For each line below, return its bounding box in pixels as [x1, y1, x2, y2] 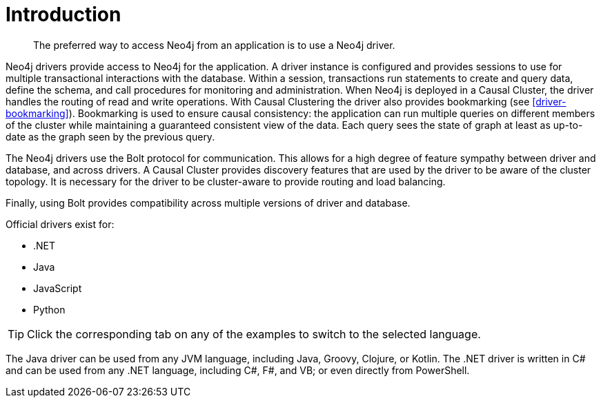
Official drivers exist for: [6, 218, 115, 230]
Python [33, 303, 66, 316]
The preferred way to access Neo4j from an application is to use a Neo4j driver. [33, 39, 395, 51]
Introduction [6, 3, 121, 26]
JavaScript [33, 282, 82, 294]
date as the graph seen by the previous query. [6, 130, 215, 143]
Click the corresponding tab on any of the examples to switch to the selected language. [27, 327, 481, 341]
